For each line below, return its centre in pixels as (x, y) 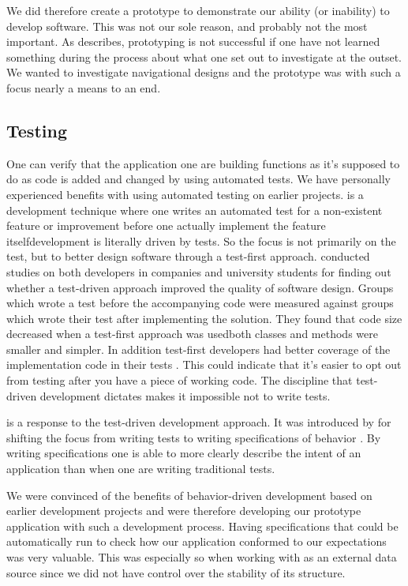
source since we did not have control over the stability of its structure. (176, 572)
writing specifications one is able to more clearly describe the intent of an (184, 453)
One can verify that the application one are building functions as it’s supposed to (203, 163)
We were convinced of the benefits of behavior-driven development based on (189, 495)
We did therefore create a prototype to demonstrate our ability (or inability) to (198, 10)
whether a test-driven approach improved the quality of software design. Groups (200, 287)
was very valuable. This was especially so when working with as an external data (202, 557)
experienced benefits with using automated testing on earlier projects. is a (185, 194)
